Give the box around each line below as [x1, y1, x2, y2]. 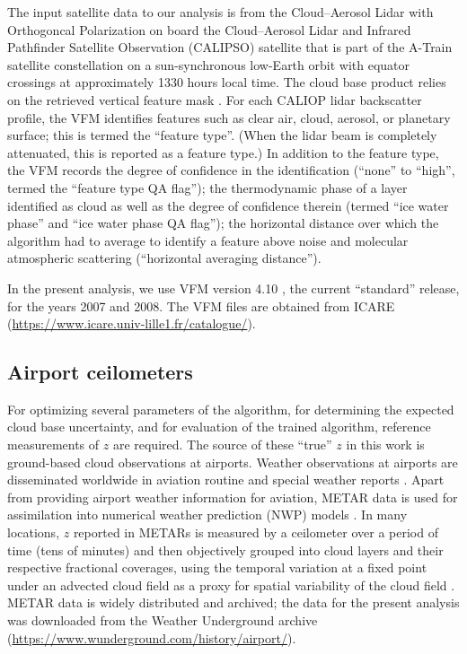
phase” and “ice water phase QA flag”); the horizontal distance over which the [7, 214, 439, 232]
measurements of [7, 435, 100, 454]
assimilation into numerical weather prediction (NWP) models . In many [7, 505, 408, 524]
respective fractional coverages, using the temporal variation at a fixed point [7, 558, 427, 577]
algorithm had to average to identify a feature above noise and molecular [7, 231, 409, 249]
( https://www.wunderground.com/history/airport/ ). [7, 628, 296, 647]
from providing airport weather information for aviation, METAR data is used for [7, 487, 458, 506]
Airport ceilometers [7, 358, 193, 386]
